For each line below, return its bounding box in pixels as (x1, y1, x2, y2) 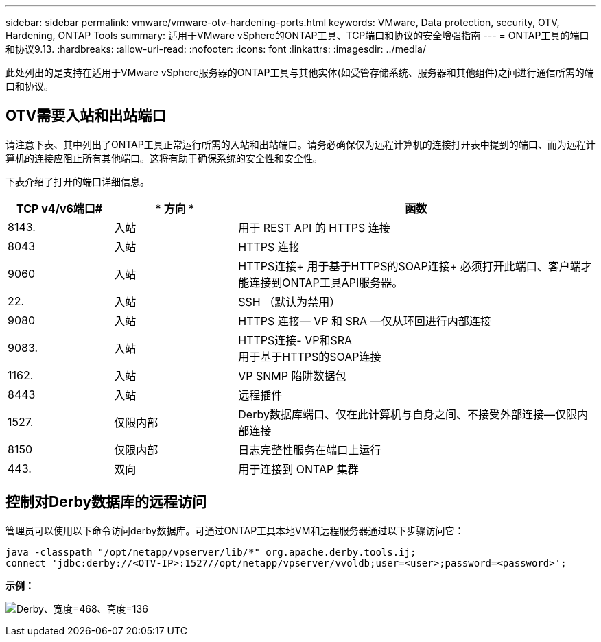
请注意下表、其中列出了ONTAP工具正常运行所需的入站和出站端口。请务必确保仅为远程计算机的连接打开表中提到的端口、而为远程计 (5, 138, 596, 150)
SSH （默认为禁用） (238, 294, 341, 309)
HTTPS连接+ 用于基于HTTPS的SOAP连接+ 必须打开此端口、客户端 (238, 259, 581, 273)
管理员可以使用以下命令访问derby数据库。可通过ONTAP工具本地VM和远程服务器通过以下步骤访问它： (5, 524, 464, 536)
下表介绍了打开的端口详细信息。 (5, 175, 150, 187)
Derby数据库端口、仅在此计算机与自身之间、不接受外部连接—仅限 (238, 407, 577, 421)
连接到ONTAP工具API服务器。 (249, 275, 403, 289)
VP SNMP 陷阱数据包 (238, 368, 346, 383)
